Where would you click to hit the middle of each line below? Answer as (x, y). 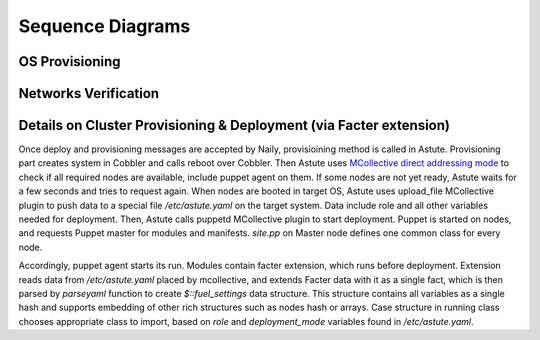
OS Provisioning (69, 61)
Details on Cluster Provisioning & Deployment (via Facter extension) (234, 125)
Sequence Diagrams (104, 26)
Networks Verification (89, 93)
